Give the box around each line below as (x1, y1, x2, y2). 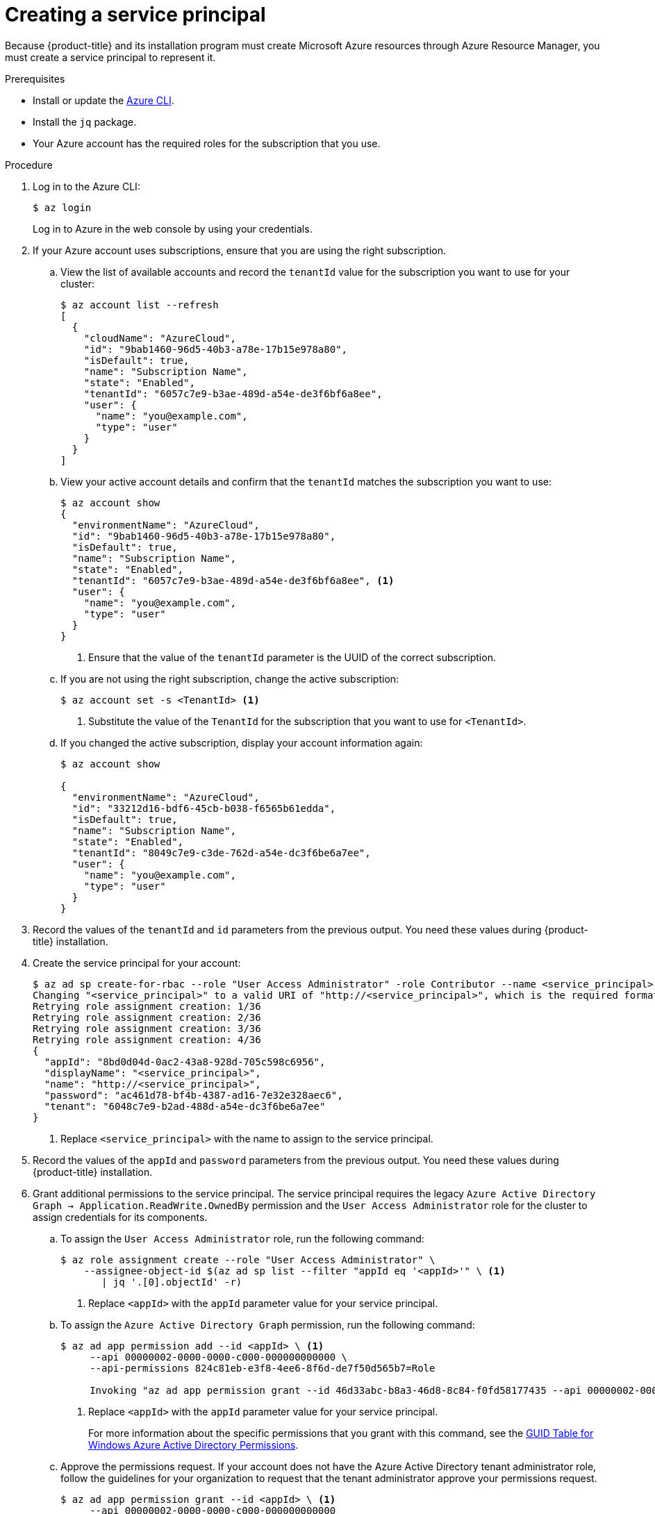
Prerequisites (5, 72, 65, 85)
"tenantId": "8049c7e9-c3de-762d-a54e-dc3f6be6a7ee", (72, 847, 371, 858)
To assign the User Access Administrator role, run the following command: (60, 1232, 424, 1245)
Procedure (5, 158, 53, 171)
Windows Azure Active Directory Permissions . (88, 1438, 299, 1451)
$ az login (33, 201, 92, 213)
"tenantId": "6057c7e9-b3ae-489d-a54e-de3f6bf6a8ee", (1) (72, 574, 395, 586)
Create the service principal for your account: (33, 956, 241, 969)
